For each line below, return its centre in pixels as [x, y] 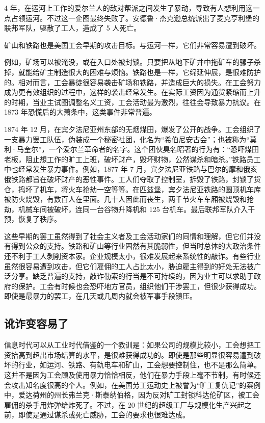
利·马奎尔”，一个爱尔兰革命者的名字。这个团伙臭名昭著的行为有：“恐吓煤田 [132, 149]
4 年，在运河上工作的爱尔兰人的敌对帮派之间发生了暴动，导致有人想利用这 [128, 8]
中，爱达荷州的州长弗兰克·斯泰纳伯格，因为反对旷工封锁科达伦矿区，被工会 [132, 395]
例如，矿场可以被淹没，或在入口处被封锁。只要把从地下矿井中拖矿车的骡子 [129, 62]
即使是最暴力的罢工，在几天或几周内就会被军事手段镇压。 [100, 296]
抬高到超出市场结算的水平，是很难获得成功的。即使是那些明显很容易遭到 [132, 354]
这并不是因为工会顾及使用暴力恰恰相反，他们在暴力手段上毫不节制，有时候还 [132, 375]
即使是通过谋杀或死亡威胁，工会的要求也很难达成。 [104, 415]
